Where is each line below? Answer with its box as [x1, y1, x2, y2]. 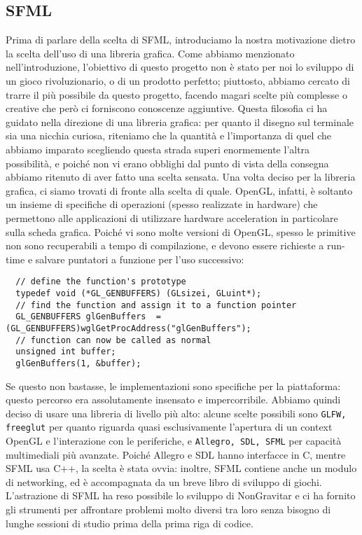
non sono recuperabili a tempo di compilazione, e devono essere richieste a [6, 238, 324, 253]
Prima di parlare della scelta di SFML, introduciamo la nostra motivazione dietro [6, 32, 356, 47]
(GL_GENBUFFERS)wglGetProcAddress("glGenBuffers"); [6, 323, 251, 333]
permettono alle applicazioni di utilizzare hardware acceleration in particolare [6, 210, 338, 225]
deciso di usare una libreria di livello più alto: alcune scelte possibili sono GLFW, [6, 405, 347, 420]
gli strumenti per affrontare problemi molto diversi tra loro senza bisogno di [6, 502, 331, 517]
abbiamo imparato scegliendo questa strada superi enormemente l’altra [6, 141, 310, 156]
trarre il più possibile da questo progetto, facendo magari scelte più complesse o [6, 87, 347, 102]
